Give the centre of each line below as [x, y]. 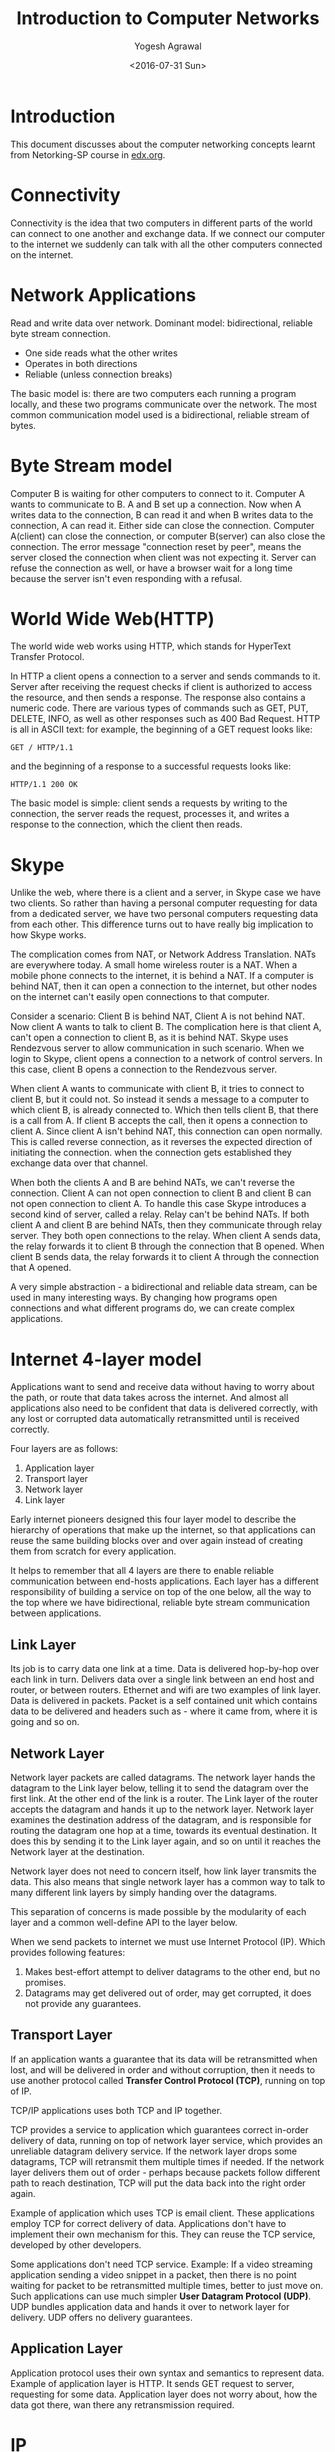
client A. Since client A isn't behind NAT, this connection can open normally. [166, 1131]
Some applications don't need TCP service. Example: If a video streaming [161, 2264]
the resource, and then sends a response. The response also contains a [158, 698]
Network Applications [103, 294]
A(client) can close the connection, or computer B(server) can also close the [168, 536]
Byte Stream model [91, 465]
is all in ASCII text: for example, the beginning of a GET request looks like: [161, 729]
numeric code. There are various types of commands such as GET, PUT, [159, 708]
